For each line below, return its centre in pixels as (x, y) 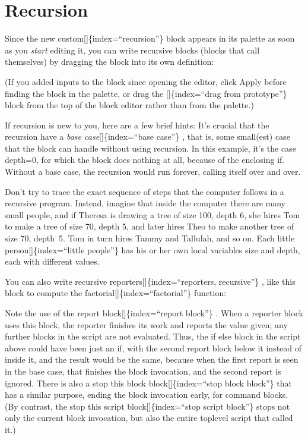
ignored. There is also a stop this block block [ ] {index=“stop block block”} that (148, 383)
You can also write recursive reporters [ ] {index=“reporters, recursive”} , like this (150, 281)
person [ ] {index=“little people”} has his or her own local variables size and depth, (153, 249)
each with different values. (52, 261)
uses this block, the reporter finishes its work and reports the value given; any (146, 324)
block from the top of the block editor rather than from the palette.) (129, 105)
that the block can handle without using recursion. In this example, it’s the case (150, 148)
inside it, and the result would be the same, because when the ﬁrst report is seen (152, 359)
